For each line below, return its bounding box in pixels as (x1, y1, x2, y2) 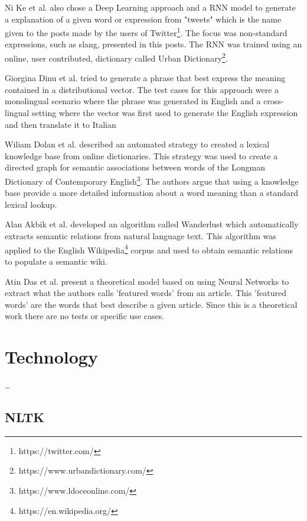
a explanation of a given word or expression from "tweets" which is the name (5, 12, 282, 25)
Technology (5, 345, 98, 369)
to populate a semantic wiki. (5, 255, 107, 267)
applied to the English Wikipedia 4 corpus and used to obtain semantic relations (5, 242, 293, 256)
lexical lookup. (5, 198, 57, 210)
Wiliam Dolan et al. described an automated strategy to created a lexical (5, 138, 270, 150)
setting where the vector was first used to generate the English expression (31, 107, 298, 119)
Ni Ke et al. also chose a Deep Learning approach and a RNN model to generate (5, 1, 296, 13)
